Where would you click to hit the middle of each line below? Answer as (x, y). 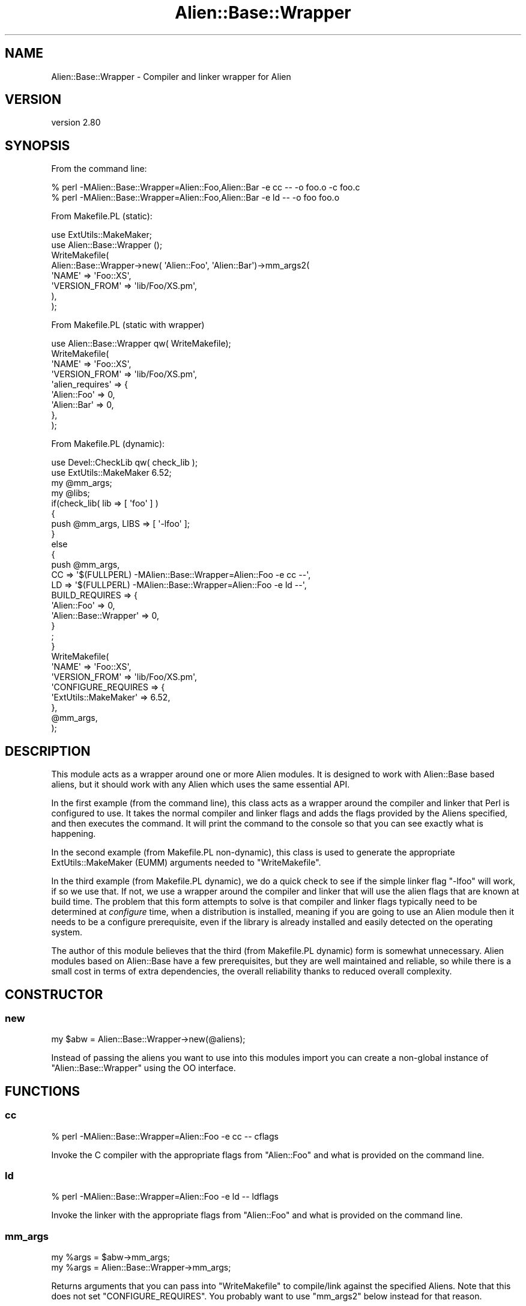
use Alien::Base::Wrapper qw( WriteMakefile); (141, 344)
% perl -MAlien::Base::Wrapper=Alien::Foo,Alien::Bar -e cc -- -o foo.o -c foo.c (206, 187)
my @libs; (71, 493)
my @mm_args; (82, 483)
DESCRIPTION (48, 751)
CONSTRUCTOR (54, 994)
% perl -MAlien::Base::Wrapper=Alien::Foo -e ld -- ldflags (165, 1197)
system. (67, 932)
